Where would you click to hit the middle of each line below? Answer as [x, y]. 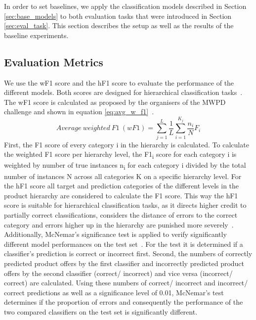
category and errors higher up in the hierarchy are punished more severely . [119, 224]
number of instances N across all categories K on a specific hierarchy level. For [123, 176]
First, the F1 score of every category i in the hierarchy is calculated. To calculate [127, 144]
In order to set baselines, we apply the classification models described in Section [125, 6]
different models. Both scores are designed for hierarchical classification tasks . [123, 92]
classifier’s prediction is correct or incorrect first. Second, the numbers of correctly [128, 253]
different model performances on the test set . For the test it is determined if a [124, 244]
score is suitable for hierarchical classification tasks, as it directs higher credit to [125, 205]
